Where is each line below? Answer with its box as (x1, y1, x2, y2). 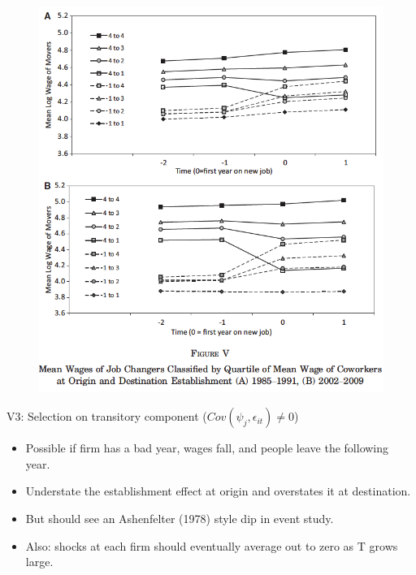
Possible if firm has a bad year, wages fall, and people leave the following (25, 439, 389, 456)
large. (25, 553, 54, 570)
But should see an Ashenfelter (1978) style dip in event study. (25, 509, 334, 526)
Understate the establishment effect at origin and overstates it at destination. (25, 482, 411, 499)
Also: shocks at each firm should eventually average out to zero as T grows (25, 537, 398, 554)
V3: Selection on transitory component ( (6, 408, 207, 425)
